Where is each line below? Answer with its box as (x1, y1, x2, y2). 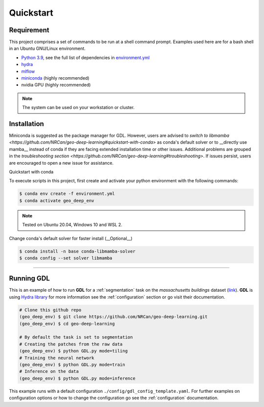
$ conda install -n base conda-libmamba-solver (19, 248, 135, 254)
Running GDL (9, 274, 50, 283)
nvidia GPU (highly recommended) (21, 82, 91, 88)
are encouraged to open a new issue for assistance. (9, 160, 114, 166)
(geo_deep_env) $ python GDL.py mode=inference (19, 375, 135, 381)
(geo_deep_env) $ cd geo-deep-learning (19, 321, 115, 326)
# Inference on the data (19, 369, 79, 374)
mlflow (21, 68, 35, 74)
